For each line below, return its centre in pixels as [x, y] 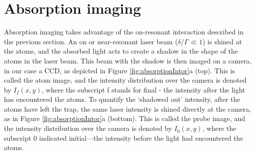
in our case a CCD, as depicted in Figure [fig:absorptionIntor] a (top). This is [119, 70]
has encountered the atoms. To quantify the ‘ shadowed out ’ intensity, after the [122, 99]
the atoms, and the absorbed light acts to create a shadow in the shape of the [121, 51]
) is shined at [222, 41]
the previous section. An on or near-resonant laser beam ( [91, 41]
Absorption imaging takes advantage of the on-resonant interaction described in [124, 32]
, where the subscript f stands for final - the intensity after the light [143, 89]
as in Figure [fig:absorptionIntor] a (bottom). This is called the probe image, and [125, 118]
